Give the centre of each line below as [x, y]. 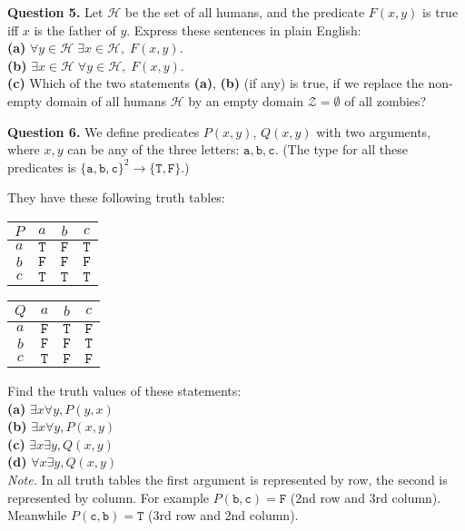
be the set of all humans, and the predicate [245, 12]
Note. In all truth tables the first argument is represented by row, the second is [228, 479]
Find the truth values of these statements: [124, 390]
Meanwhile [37, 515]
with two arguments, [374, 131]
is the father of [75, 29]
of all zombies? [386, 100]
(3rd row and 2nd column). [223, 515]
